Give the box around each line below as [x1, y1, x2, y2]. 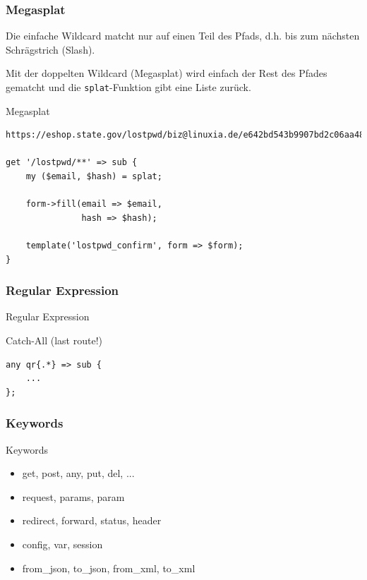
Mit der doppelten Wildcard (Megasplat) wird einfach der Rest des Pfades [6, 66, 327, 80]
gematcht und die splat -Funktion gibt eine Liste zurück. [6, 80, 251, 94]
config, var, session [22, 536, 103, 551]
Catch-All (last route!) [6, 333, 103, 347]
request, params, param [22, 489, 125, 504]
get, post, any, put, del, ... [22, 466, 135, 481]
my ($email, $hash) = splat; [25, 171, 162, 182]
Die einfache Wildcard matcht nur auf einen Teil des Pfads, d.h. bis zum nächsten [6, 28, 360, 43]
